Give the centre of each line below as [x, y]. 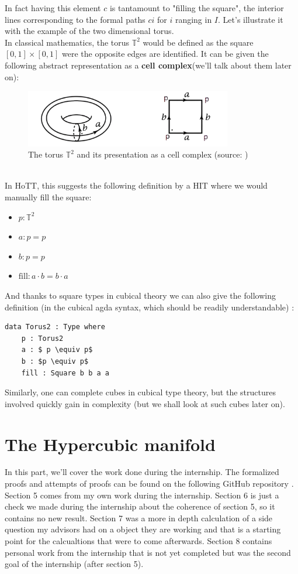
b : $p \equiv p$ [55, 361]
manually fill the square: [48, 197]
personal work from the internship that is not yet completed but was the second [148, 552]
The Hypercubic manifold [110, 444]
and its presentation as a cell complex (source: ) [162, 154]
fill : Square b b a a [65, 373]
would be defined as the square [198, 42]
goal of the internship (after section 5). [74, 564]
